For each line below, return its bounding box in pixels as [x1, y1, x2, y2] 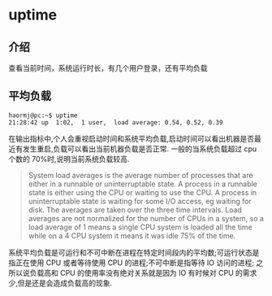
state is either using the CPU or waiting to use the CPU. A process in [28, 187, 257, 197]
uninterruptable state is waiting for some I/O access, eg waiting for [28, 196, 252, 206]
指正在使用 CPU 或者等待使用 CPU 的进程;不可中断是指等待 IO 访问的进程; [8, 258, 254, 268]
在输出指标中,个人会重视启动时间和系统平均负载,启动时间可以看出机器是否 [8, 133, 255, 143]
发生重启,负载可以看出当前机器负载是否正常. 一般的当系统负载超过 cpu [22, 144, 257, 154]
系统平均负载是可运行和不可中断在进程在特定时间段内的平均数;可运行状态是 [8, 247, 260, 257]
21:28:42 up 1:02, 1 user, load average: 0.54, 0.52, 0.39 [8, 118, 223, 127]
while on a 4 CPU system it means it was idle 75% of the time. [28, 230, 236, 241]
